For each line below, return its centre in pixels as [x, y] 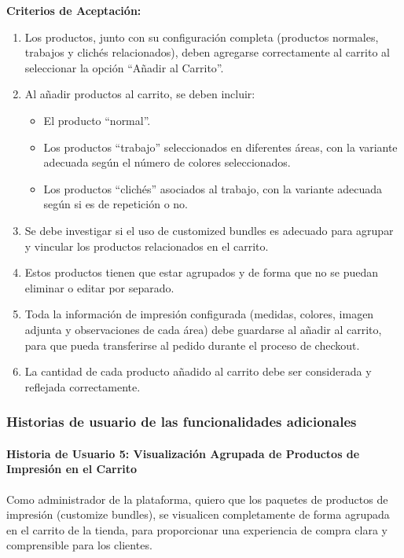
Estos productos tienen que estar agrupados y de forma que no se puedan [201, 272]
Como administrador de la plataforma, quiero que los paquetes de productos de [197, 499]
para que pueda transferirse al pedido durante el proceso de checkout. [192, 345]
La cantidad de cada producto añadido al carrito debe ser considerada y [198, 371]
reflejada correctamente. [83, 386]
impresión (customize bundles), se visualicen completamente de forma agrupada [198, 514]
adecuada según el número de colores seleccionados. [167, 162]
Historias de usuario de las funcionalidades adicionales [182, 422]
